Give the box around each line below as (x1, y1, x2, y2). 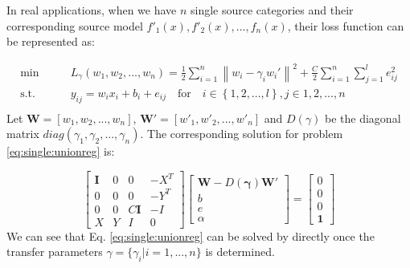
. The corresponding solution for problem (140, 125, 343, 142)
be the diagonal (325, 109, 401, 126)
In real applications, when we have (6, 2, 177, 18)
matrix (6, 125, 39, 142)
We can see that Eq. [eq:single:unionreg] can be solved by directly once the (6, 227, 375, 244)
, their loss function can (287, 17, 404, 34)
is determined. (205, 243, 275, 260)
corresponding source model (6, 17, 143, 34)
